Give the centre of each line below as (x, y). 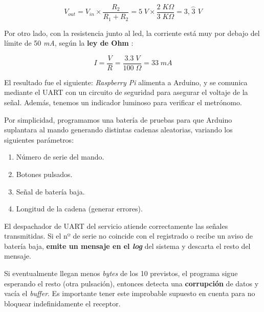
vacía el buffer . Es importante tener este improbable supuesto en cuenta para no (130, 293)
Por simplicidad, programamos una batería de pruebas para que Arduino (118, 119)
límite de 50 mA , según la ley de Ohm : (69, 43)
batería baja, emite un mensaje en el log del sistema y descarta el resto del (127, 246)
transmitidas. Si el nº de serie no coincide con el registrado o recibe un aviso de (128, 236)
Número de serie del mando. (60, 157)
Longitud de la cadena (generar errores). (79, 209)
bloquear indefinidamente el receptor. (62, 303)
